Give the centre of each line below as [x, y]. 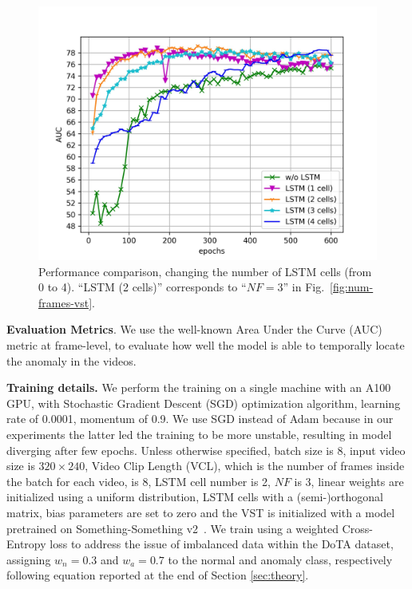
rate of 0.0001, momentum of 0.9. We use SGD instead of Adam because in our [200, 419]
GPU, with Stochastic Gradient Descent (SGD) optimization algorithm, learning [204, 403]
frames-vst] [65, 302]
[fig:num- [352, 287]
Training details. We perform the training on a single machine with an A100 [199, 387]
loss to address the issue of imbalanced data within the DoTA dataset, [222, 544]
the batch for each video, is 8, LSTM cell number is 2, [139, 481]
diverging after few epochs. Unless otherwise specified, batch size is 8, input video [206, 450]
